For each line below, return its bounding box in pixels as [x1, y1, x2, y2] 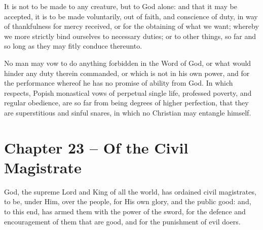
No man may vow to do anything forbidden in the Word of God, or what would [4, 57, 251, 68]
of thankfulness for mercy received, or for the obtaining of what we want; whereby [4, 21, 259, 31]
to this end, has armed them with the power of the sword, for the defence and [4, 206, 246, 217]
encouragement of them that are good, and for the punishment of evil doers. [4, 216, 241, 226]
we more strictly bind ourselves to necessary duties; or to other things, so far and [4, 30, 256, 41]
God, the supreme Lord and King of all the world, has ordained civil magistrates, [4, 186, 256, 197]
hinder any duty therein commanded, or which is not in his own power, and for [4, 67, 250, 78]
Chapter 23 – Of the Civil [4, 137, 189, 158]
